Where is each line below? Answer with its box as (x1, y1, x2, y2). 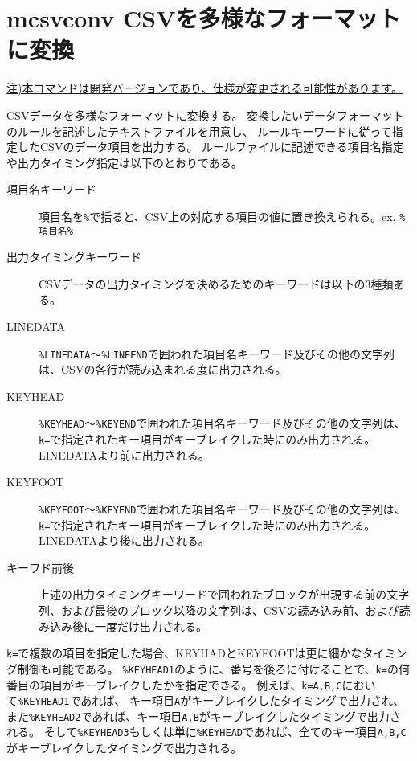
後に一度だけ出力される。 (72, 617, 207, 634)
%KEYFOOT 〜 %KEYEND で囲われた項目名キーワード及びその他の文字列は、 (39, 500, 406, 517)
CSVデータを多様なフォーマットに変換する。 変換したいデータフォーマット (6, 106, 405, 123)
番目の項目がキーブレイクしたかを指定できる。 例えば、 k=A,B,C (6, 676, 342, 693)
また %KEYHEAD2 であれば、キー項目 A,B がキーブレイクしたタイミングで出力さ (6, 707, 401, 724)
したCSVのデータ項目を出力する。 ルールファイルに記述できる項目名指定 (17, 138, 404, 155)
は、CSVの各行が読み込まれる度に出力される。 (39, 361, 287, 378)
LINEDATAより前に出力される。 (39, 446, 210, 463)
